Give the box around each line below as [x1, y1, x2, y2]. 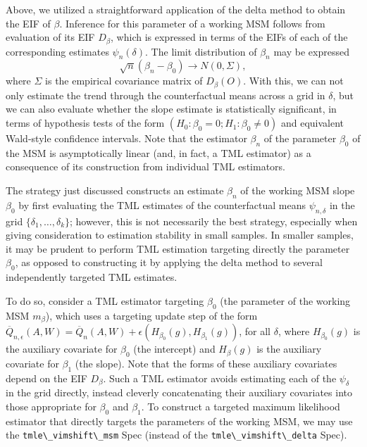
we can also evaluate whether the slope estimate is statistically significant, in [6, 101, 337, 116]
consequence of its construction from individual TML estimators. [6, 159, 285, 174]
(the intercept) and [133, 341, 216, 356]
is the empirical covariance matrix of [45, 73, 203, 88]
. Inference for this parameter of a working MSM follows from [59, 15, 325, 30]
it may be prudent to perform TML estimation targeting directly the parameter [6, 241, 350, 256]
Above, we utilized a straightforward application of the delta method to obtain [6, 2, 346, 16]
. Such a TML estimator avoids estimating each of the [103, 370, 337, 385]
